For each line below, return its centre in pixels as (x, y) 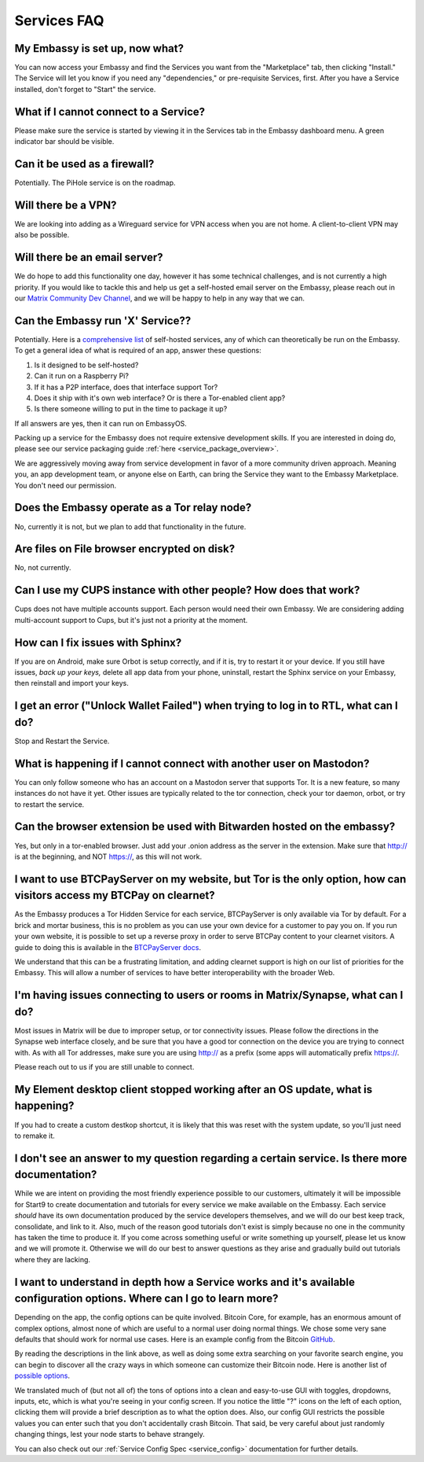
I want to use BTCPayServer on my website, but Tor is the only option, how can (210, 879)
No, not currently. (43, 568)
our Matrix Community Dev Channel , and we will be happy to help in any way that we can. (160, 298)
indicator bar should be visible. (64, 142)
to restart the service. (49, 804)
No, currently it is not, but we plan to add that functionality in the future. (130, 526)
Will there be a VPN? (66, 205)
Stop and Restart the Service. (62, 741)
